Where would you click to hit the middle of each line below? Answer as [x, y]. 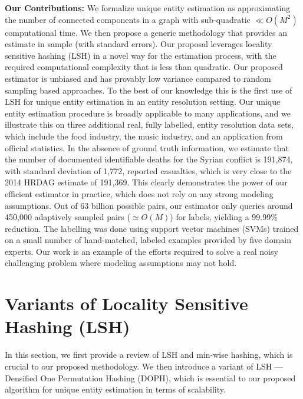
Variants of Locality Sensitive [126, 303]
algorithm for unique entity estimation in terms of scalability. [115, 389]
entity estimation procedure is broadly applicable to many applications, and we [148, 113]
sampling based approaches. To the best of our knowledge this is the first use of [149, 90]
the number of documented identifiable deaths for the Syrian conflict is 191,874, [149, 159]
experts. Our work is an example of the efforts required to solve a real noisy [141, 251]
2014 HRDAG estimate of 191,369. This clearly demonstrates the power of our [146, 182]
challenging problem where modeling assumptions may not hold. [121, 263]
